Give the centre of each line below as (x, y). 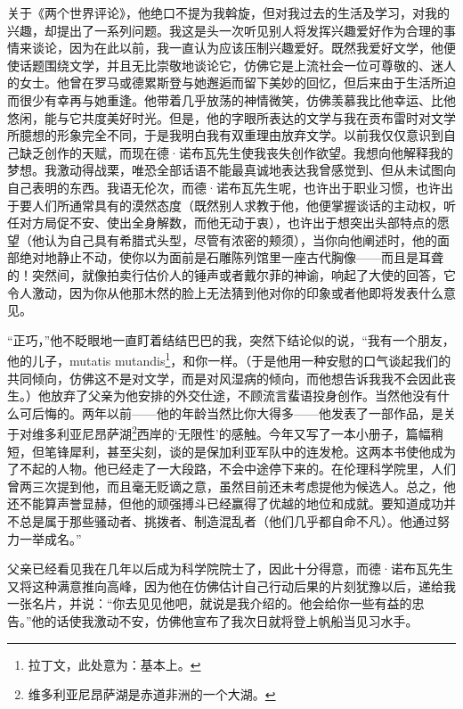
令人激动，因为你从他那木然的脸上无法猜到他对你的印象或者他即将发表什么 (225, 292)
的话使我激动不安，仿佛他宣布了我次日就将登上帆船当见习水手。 (231, 620)
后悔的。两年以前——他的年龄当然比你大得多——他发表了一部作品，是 (237, 412)
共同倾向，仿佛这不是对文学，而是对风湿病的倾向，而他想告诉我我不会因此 (225, 378)
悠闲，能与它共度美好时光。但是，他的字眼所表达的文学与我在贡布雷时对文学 (231, 117)
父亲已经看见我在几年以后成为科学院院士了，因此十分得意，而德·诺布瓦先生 (230, 569)
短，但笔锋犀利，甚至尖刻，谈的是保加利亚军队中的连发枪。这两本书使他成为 (231, 451)
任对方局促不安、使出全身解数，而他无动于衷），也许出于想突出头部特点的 (222, 223)
